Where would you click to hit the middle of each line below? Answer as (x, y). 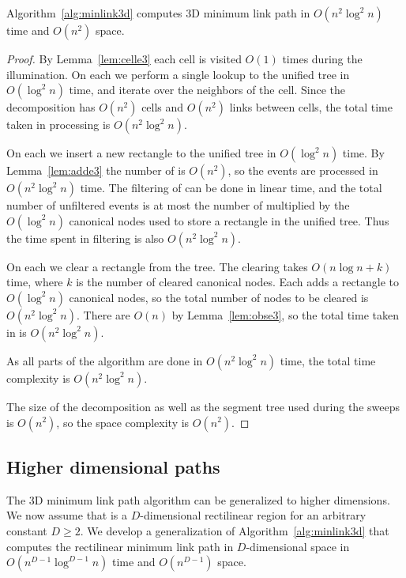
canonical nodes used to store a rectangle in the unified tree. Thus (229, 220)
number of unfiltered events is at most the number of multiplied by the (178, 205)
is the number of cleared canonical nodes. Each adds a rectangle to (238, 282)
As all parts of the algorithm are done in (105, 360)
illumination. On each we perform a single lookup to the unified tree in (178, 74)
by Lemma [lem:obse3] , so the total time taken (285, 314)
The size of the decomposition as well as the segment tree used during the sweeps (203, 406)
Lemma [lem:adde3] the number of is (96, 170)
